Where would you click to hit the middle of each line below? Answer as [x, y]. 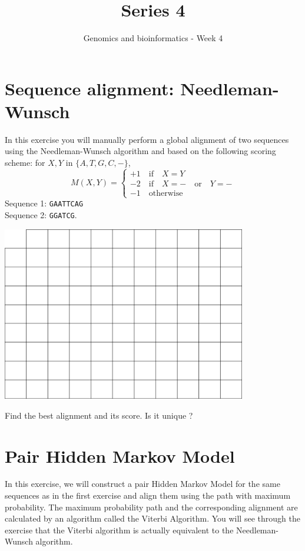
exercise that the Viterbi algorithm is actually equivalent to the [119, 530]
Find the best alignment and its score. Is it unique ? [99, 415]
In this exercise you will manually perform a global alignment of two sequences [147, 139]
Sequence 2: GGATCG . [41, 214]
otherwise [166, 193]
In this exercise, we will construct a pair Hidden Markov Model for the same [142, 484]
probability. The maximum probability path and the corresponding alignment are [151, 507]
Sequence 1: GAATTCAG [44, 203]
